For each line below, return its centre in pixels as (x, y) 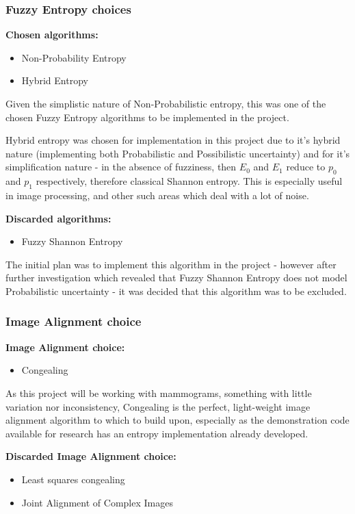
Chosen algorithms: (52, 35)
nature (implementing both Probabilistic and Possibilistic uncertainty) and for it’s (178, 153)
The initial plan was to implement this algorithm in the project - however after (171, 264)
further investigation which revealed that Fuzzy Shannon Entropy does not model (176, 278)
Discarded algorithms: (58, 218)
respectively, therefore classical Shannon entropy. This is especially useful (189, 181)
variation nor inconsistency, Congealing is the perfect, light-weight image (158, 406)
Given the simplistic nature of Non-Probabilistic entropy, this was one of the (166, 103)
